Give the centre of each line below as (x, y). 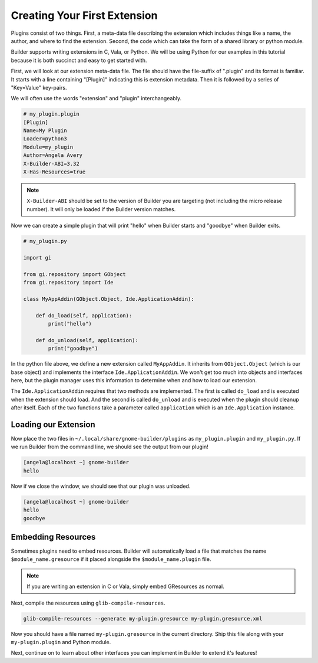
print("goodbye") (73, 349)
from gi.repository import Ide (69, 283)
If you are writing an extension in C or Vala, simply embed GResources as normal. (126, 586)
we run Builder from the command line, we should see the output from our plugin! (110, 447)
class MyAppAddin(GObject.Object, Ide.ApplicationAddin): (109, 299)
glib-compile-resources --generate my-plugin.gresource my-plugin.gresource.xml (143, 618)
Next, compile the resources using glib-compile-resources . (88, 603)
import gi (37, 257)
